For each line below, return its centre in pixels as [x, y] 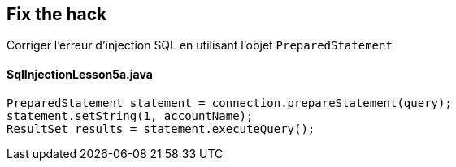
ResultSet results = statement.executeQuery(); [161, 128]
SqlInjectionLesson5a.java [80, 75]
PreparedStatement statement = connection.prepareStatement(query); [229, 103]
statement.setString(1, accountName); [130, 116]
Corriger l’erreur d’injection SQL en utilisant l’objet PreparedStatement [200, 45]
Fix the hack [57, 14]
